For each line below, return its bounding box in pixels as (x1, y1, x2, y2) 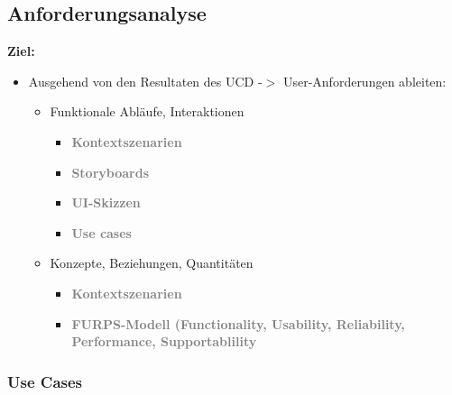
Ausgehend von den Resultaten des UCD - (28, 71, 263, 90)
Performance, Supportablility (71, 332, 257, 351)
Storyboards (71, 162, 149, 181)
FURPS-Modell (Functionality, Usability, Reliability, (71, 314, 405, 333)
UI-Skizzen (71, 193, 141, 212)
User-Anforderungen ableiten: (282, 71, 447, 90)
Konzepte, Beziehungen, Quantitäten (50, 253, 254, 272)
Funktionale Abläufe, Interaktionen (50, 102, 244, 121)
